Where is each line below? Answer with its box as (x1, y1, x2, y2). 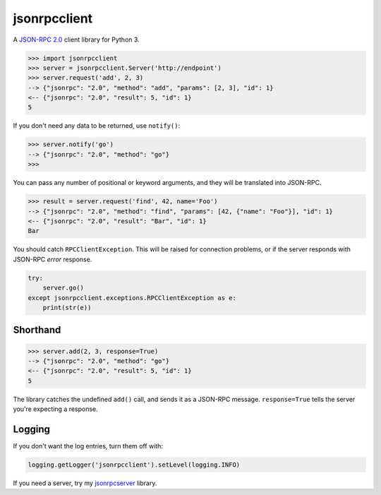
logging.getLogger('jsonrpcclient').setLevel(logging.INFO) (28, 460, 241, 469)
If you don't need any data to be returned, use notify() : (13, 121, 180, 130)
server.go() (42, 284, 85, 292)
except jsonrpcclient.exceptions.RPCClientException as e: (28, 294, 236, 302)
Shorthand (13, 324, 61, 336)
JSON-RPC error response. (13, 255, 92, 263)
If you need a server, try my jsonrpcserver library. (13, 479, 157, 487)
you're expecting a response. (13, 405, 98, 413)
